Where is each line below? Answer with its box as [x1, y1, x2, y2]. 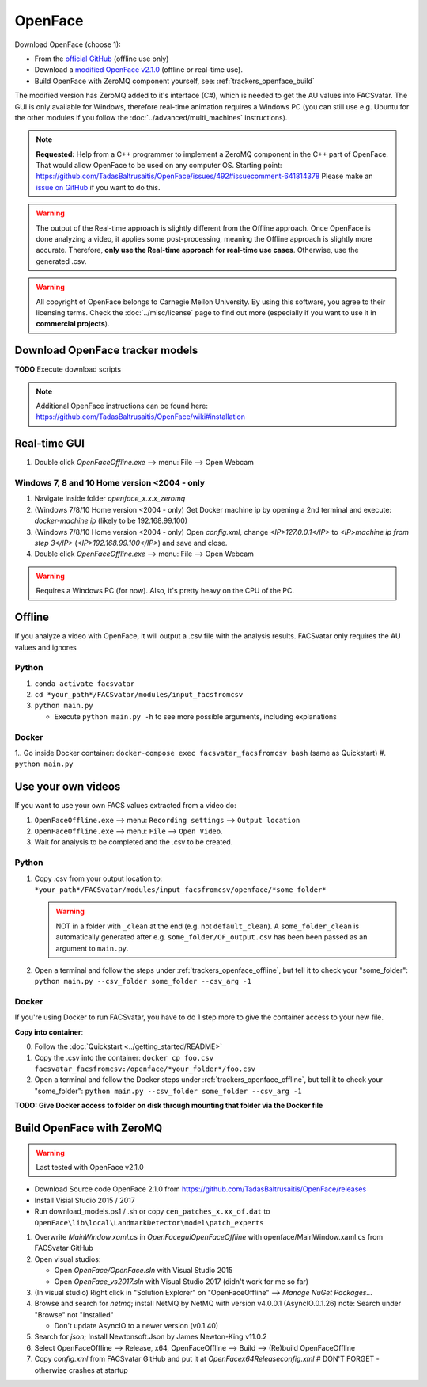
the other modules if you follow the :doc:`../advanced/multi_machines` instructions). [14, 112, 288, 122]
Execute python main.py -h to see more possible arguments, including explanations [54, 711, 338, 721]
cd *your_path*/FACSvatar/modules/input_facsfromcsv [34, 690, 244, 699]
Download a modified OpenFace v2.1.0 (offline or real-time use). [34, 65, 244, 74]
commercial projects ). [36, 319, 110, 329]
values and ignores [14, 642, 77, 652]
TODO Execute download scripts [14, 364, 122, 374]
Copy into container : [14, 1027, 84, 1037]
